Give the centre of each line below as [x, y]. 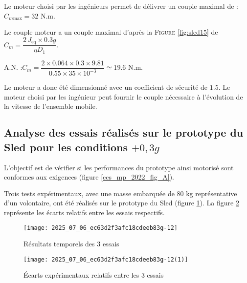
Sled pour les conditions [66, 147]
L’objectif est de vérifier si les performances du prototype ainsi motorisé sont [119, 167]
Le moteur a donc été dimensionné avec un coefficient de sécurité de [106, 87]
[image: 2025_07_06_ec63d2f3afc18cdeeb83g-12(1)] [106, 259]
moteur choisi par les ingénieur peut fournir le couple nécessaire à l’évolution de [123, 96]
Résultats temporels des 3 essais [71, 244]
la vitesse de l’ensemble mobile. [51, 106]
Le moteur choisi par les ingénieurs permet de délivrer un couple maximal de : [121, 6]
